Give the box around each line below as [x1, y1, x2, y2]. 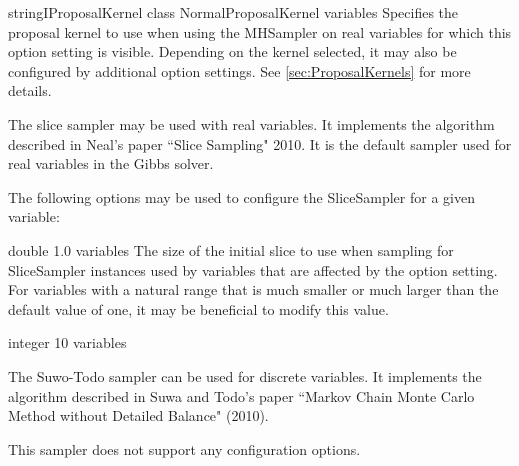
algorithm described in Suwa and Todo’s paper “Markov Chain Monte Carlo [8, 385, 475, 406]
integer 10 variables [8, 332, 127, 353]
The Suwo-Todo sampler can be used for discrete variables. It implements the [8, 365, 482, 386]
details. [8, 80, 52, 101]
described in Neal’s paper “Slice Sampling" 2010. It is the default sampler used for [8, 133, 512, 154]
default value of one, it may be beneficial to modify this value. [8, 298, 389, 319]
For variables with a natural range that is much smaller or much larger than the [8, 279, 499, 300]
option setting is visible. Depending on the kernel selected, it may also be [8, 41, 457, 62]
